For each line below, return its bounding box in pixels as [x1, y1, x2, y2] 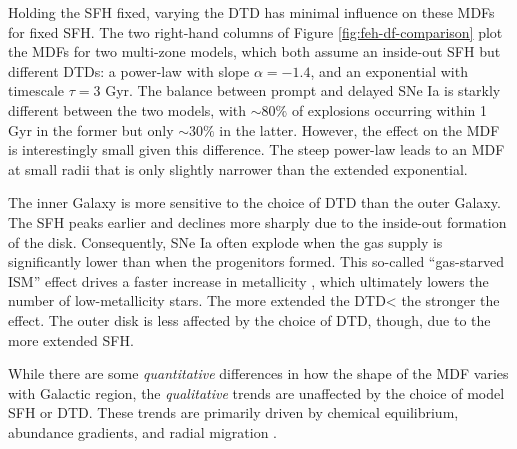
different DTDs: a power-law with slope [8, 60, 250, 81]
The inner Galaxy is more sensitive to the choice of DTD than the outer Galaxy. [8, 192, 501, 213]
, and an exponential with [310, 60, 468, 81]
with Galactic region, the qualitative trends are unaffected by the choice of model [8, 382, 505, 403]
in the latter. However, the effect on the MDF [219, 119, 500, 140]
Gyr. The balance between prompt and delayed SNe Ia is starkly [105, 80, 501, 101]
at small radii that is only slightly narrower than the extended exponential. [8, 158, 468, 179]
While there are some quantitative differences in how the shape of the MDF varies [8, 363, 509, 384]
